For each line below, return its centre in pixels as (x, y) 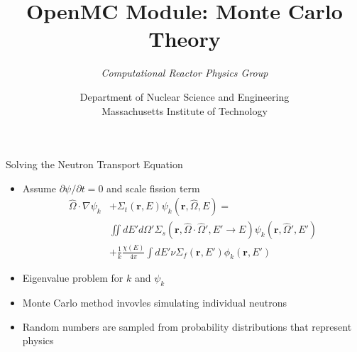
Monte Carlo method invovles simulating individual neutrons (154, 303)
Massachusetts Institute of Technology (185, 110)
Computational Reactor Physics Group (185, 73)
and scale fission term (153, 188)
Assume (39, 188)
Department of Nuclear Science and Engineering (185, 96)
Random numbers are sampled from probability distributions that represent (187, 326)
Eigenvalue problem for (73, 278)
